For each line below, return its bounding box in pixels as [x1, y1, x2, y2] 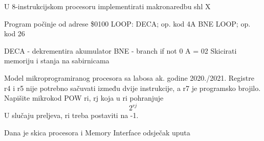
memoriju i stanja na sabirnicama [4, 55, 109, 66]
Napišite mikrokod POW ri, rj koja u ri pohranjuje [4, 92, 164, 103]
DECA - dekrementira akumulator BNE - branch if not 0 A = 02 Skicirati [4, 45, 237, 56]
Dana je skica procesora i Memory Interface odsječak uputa [4, 127, 190, 137]
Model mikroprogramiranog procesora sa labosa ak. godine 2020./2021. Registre [4, 72, 254, 83]
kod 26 [4, 28, 25, 39]
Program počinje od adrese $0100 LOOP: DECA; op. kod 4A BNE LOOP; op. [4, 18, 251, 29]
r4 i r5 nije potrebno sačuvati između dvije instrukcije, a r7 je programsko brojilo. [4, 82, 261, 93]
